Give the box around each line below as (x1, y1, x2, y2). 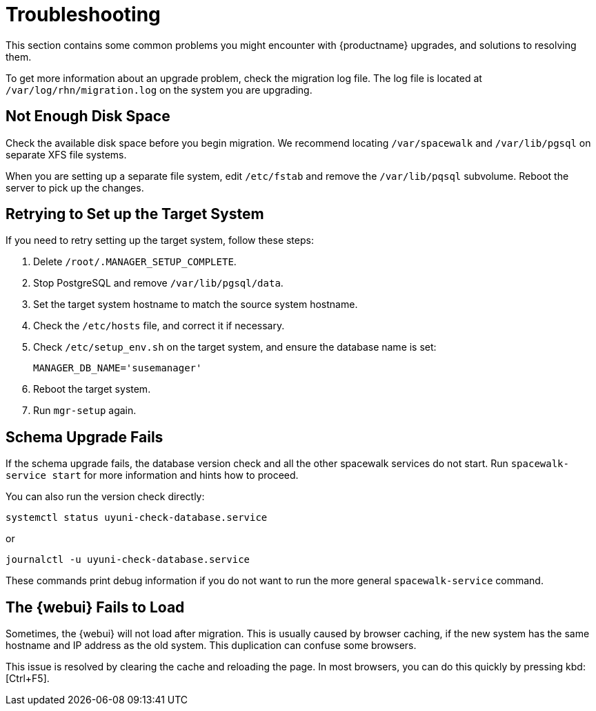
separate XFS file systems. (6, 148, 127, 161)
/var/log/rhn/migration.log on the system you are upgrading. (6, 83, 312, 96)
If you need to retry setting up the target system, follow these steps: (6, 234, 314, 247)
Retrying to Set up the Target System (6, 205, 264, 223)
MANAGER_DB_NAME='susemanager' (33, 362, 202, 374)
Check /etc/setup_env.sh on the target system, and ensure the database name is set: (33, 341, 437, 353)
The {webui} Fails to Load (6, 598, 185, 616)
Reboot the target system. (33, 383, 151, 395)
